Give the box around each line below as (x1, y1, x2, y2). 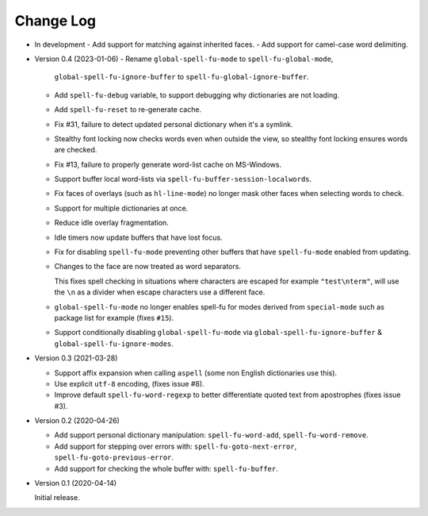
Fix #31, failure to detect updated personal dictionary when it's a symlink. (54, 119, 293, 129)
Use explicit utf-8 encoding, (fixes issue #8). (54, 379, 205, 388)
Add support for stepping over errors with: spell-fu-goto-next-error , (54, 441, 297, 451)
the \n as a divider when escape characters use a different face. (54, 287, 266, 297)
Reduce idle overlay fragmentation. (54, 218, 170, 228)
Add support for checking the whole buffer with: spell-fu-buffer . (54, 464, 279, 473)
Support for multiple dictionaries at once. (54, 203, 189, 213)
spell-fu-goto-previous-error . (54, 452, 174, 462)
